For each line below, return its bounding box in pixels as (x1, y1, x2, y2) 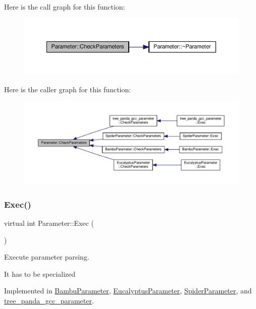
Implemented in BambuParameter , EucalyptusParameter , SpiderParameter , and (4, 285, 252, 296)
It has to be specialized (4, 268, 76, 279)
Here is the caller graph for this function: (4, 84, 131, 94)
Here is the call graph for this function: (4, 2, 125, 12)
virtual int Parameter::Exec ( (4, 217, 94, 228)
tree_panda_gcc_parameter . (4, 295, 94, 305)
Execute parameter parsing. (4, 252, 89, 262)
